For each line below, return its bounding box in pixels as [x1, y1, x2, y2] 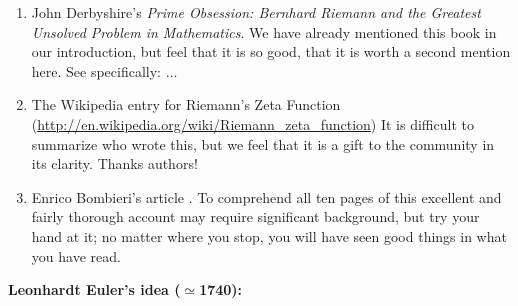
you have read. [31, 245, 121, 266]
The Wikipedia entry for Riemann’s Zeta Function [31, 94, 341, 115]
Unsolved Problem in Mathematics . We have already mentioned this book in [31, 21, 497, 42]
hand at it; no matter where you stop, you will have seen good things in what [31, 225, 507, 246]
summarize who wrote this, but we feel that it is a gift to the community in [31, 133, 495, 154]
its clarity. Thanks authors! [31, 153, 198, 174]
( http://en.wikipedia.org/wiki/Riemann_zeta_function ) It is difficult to [31, 113, 474, 134]
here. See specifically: [31, 60, 162, 81]
